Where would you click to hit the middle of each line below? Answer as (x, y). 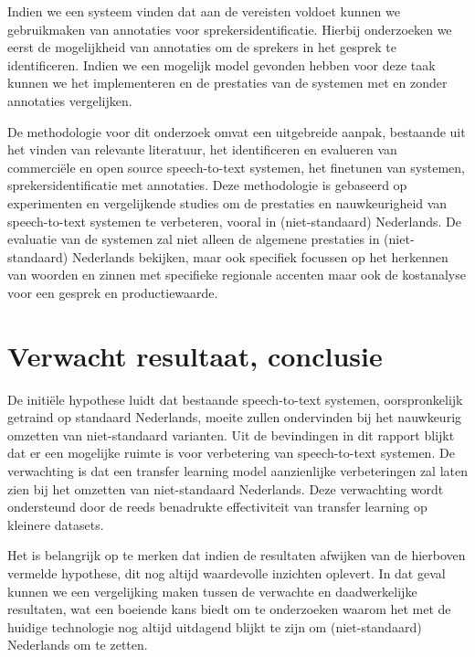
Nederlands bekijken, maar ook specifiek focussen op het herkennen (260, 256)
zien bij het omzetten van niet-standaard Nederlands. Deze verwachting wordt (226, 488)
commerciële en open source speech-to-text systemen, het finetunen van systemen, (236, 167)
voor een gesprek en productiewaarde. (113, 292)
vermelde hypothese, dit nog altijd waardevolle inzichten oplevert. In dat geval (227, 572)
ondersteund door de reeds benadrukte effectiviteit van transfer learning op (217, 507)
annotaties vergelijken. (70, 100)
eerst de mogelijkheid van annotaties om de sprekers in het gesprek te (202, 47)
